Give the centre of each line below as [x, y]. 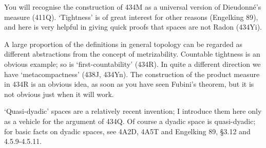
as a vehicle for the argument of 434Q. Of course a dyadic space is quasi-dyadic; [130, 121]
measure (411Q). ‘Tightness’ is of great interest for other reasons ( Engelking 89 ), [131, 17]
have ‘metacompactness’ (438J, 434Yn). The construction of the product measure [132, 74]
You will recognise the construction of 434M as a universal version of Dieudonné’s [133, 7]
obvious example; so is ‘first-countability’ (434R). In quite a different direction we [132, 64]
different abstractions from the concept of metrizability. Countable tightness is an [132, 54]
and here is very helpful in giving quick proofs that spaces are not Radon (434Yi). [133, 27]
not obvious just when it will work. [59, 94]
